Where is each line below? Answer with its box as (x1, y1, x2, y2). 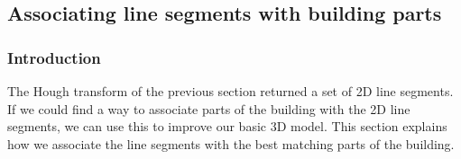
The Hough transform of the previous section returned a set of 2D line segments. (7, 82, 454, 100)
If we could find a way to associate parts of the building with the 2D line (7, 99, 410, 118)
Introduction (7, 46, 101, 68)
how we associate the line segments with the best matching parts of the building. (7, 134, 455, 153)
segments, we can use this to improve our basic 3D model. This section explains (7, 117, 447, 136)
